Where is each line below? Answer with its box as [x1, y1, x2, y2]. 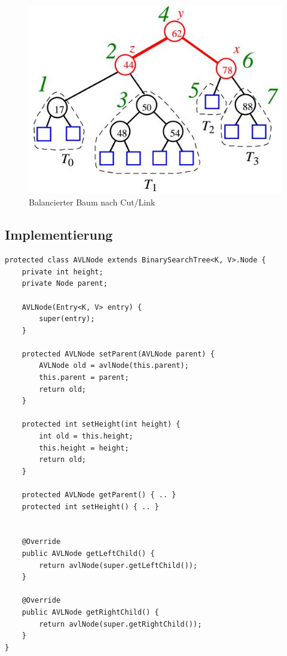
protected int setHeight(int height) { [22, 420, 181, 429]
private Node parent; [22, 279, 108, 288]
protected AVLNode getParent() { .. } [22, 491, 176, 499]
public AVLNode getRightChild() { [22, 607, 159, 616]
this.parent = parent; [39, 373, 129, 382]
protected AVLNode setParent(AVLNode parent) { [22, 349, 215, 358]
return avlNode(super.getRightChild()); [39, 619, 202, 628]
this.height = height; [39, 443, 129, 452]
